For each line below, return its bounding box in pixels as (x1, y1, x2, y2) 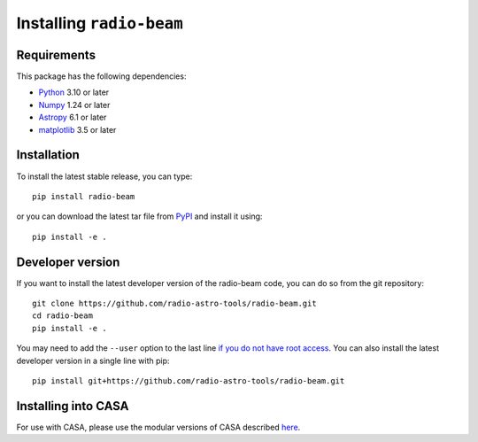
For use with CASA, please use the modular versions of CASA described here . (16, 422, 301, 432)
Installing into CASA (16, 399, 129, 414)
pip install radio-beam (32, 191, 135, 201)
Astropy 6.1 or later (38, 112, 107, 123)
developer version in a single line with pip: (16, 355, 170, 366)
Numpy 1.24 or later (38, 99, 111, 110)
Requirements (16, 47, 96, 62)
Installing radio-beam (16, 13, 183, 33)
